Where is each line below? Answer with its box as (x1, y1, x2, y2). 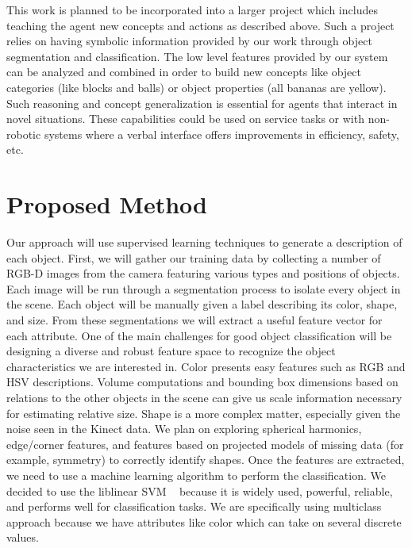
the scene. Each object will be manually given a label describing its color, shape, (6, 296, 398, 312)
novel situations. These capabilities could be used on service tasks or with (6, 110, 364, 127)
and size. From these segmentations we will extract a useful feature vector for (6, 312, 383, 328)
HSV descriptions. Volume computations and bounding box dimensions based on (6, 374, 399, 390)
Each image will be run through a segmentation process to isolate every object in (6, 280, 401, 297)
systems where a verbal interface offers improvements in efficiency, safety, (44, 125, 399, 142)
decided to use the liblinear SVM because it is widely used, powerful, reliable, (6, 482, 393, 499)
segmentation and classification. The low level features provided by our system (6, 48, 388, 64)
